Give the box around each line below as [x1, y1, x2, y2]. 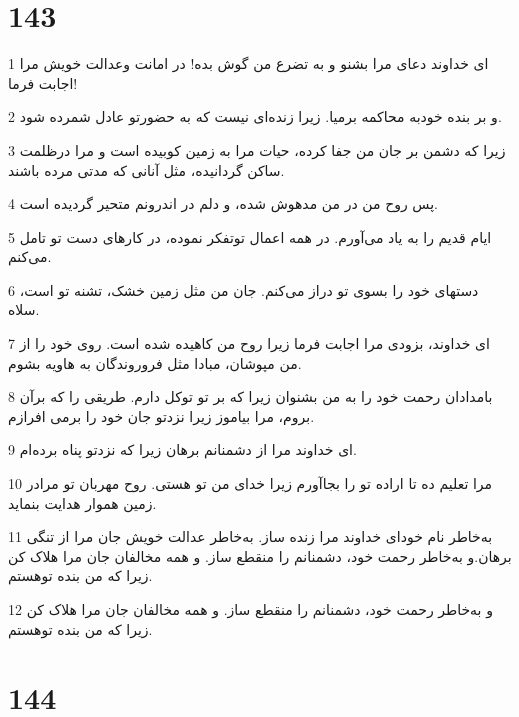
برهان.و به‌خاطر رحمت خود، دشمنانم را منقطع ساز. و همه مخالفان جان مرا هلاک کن [8, 545, 512, 566]
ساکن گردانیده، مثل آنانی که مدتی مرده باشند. [8, 159, 285, 180]
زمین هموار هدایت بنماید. [8, 492, 157, 513]
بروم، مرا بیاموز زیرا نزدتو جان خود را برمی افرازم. [8, 405, 315, 426]
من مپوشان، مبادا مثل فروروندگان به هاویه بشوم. [8, 352, 302, 373]
